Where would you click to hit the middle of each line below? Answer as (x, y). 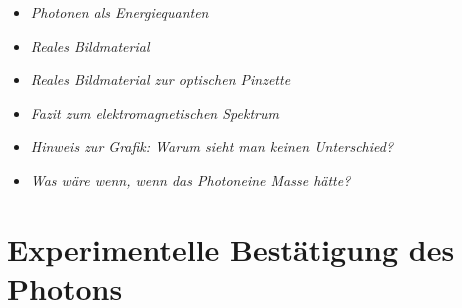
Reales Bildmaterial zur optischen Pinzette (160, 79)
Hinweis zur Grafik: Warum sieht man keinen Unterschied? (212, 146)
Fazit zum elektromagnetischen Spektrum (154, 112)
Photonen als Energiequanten (119, 12)
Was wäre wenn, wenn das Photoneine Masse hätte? (190, 179)
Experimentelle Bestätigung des (231, 248)
